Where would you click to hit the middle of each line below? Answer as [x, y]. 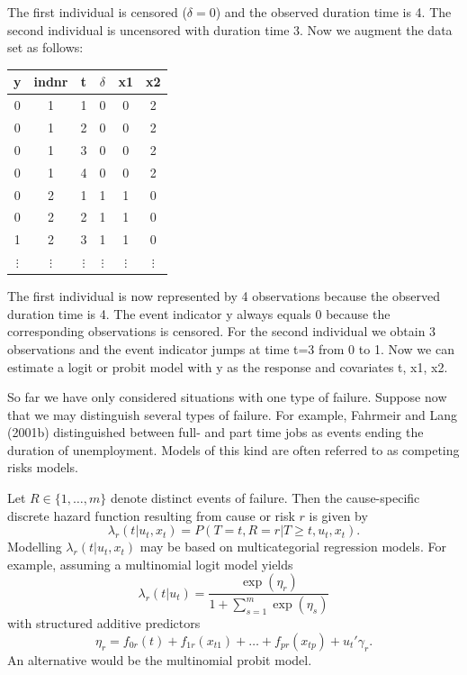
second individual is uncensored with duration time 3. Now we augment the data [230, 29]
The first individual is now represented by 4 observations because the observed [224, 296]
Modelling [35, 547]
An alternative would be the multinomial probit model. [160, 659]
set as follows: [45, 47]
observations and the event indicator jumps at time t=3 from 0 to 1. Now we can [231, 348]
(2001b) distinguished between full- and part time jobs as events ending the [216, 432]
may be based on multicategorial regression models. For [293, 547]
